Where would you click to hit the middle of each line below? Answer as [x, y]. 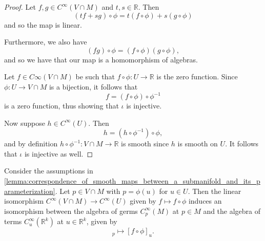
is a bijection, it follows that [93, 86]
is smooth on [198, 144]
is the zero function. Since [197, 76]
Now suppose [25, 123]
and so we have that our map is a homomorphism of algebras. [101, 59]
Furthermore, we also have [46, 42]
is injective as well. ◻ [59, 153]
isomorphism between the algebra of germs [71, 211]
